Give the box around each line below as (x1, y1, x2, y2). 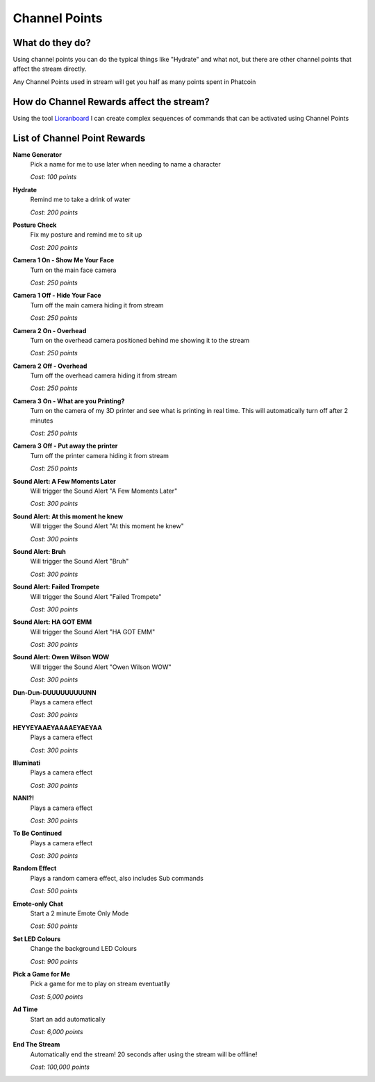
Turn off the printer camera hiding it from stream (30, 451, 169, 459)
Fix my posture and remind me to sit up (30, 230, 142, 239)
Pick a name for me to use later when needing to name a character (30, 160, 222, 169)
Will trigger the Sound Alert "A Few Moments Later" (30, 487, 178, 495)
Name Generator (12, 150, 62, 159)
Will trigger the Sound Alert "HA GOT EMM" (30, 627, 156, 636)
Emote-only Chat (12, 899, 64, 908)
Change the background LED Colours (30, 945, 137, 953)
